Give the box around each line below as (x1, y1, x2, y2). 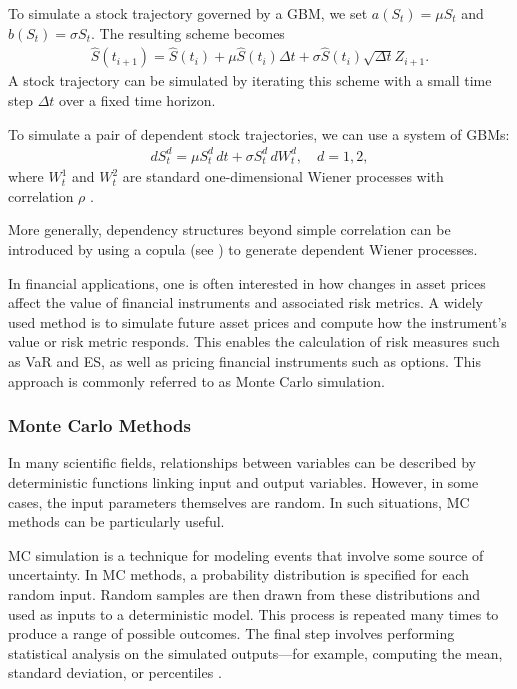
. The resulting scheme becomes (90, 22, 285, 43)
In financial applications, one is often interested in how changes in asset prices (8, 272, 486, 293)
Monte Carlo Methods (8, 413, 191, 438)
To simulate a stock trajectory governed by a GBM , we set (8, 3, 368, 23)
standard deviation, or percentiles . (8, 662, 222, 683)
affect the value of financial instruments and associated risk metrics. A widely (8, 292, 483, 313)
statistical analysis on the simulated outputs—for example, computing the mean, (8, 642, 503, 663)
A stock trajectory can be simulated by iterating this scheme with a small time (8, 70, 492, 91)
